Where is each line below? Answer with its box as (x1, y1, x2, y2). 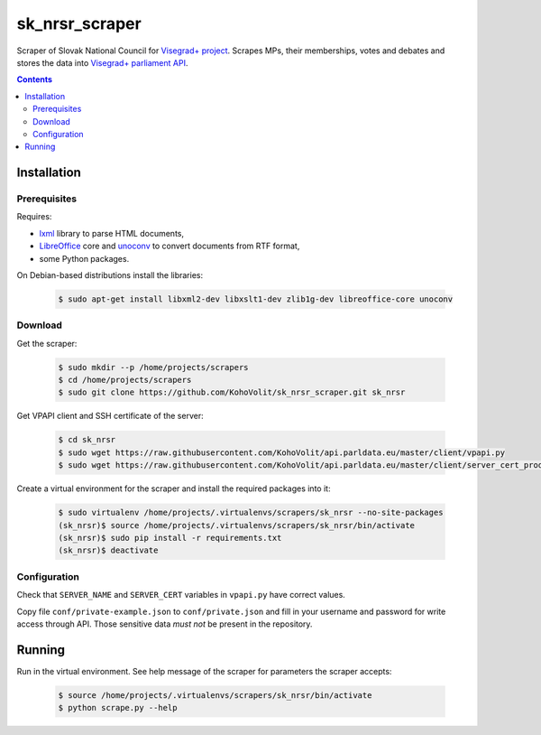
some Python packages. (39, 253, 130, 264)
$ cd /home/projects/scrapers (58, 375, 192, 386)
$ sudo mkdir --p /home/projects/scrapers (58, 362, 249, 372)
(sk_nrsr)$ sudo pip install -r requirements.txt (58, 533, 282, 543)
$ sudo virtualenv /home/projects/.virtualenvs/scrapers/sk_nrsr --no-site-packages (58, 507, 444, 518)
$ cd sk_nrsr (58, 434, 116, 445)
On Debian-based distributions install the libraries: (16, 270, 203, 280)
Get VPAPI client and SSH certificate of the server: (16, 411, 204, 422)
